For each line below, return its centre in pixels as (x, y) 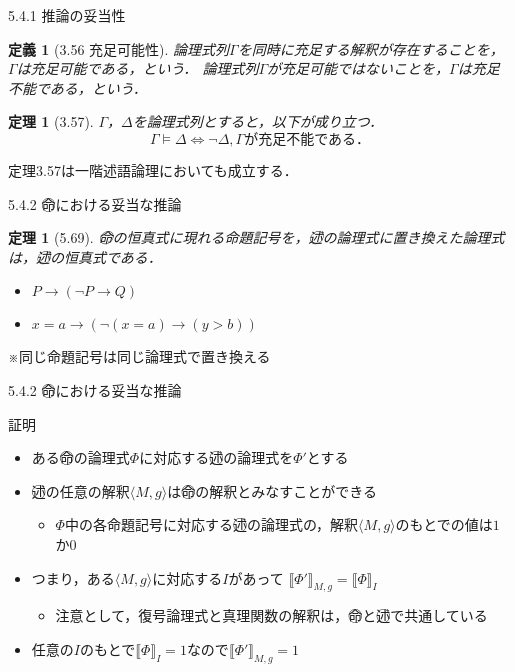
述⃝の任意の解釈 (80, 490)
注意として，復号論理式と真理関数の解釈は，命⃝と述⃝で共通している (271, 615)
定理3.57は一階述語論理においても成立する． (153, 169)
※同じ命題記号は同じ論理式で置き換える (139, 356)
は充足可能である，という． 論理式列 (137, 68)
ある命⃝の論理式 (80, 457)
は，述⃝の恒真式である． (85, 256)
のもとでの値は (444, 524)
